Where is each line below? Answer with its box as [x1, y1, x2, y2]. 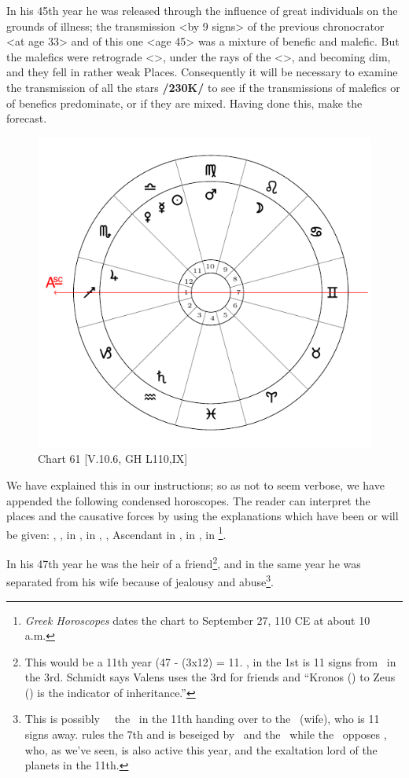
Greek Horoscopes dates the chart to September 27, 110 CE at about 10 [24, 611, 370, 628]
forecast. [6, 110, 47, 127]
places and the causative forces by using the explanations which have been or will [6, 508, 399, 524]
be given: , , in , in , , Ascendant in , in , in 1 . [6, 523, 227, 542]
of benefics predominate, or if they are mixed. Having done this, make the [6, 94, 363, 111]
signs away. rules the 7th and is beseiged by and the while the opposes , [24, 726, 387, 743]
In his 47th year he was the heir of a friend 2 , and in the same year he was [6, 553, 361, 571]
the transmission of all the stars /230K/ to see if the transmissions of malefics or [6, 79, 400, 95]
